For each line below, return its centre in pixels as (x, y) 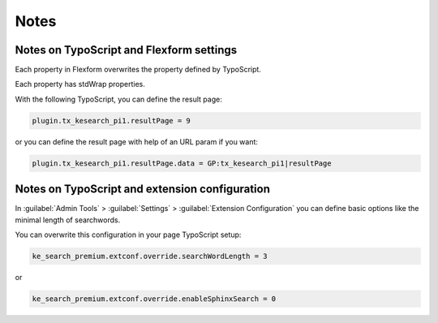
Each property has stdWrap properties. (80, 84)
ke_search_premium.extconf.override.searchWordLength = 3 (150, 256)
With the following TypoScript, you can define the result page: (118, 99)
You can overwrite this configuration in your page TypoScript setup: (128, 235)
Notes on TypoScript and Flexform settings (126, 50)
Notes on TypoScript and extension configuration (143, 189)
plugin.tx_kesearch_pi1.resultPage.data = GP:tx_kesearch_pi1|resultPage (182, 163)
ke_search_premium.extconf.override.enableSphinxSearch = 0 (154, 299)
